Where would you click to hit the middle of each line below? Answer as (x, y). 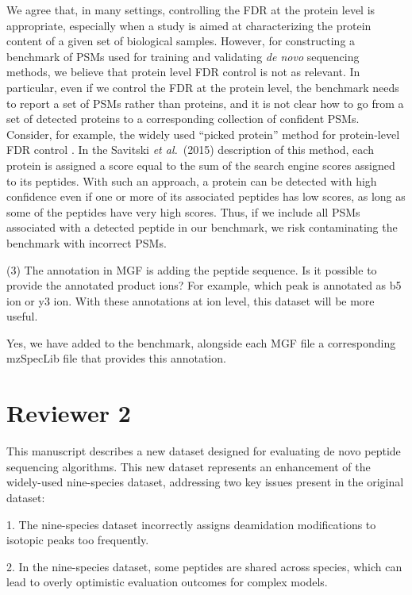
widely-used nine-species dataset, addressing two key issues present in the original (205, 482)
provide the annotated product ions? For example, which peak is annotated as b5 (204, 285)
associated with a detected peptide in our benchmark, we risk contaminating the (202, 227)
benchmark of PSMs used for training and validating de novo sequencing (183, 56)
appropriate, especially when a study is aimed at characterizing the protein (189, 25)
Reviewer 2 (69, 413)
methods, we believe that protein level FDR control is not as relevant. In (183, 72)
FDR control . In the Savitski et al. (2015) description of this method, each (190, 150)
